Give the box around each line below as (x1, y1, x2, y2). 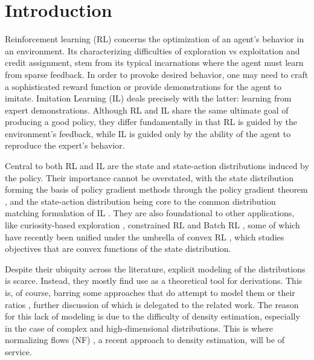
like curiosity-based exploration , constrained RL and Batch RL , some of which (5, 219, 300, 231)
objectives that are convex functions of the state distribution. (5, 242, 231, 255)
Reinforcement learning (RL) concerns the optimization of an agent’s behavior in (5, 33, 304, 45)
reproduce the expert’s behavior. (5, 139, 125, 152)
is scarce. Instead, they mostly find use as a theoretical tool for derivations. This (5, 274, 303, 287)
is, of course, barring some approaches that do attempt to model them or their (5, 286, 295, 298)
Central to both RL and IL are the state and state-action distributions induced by (5, 159, 309, 172)
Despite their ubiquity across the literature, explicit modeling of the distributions (5, 262, 306, 275)
